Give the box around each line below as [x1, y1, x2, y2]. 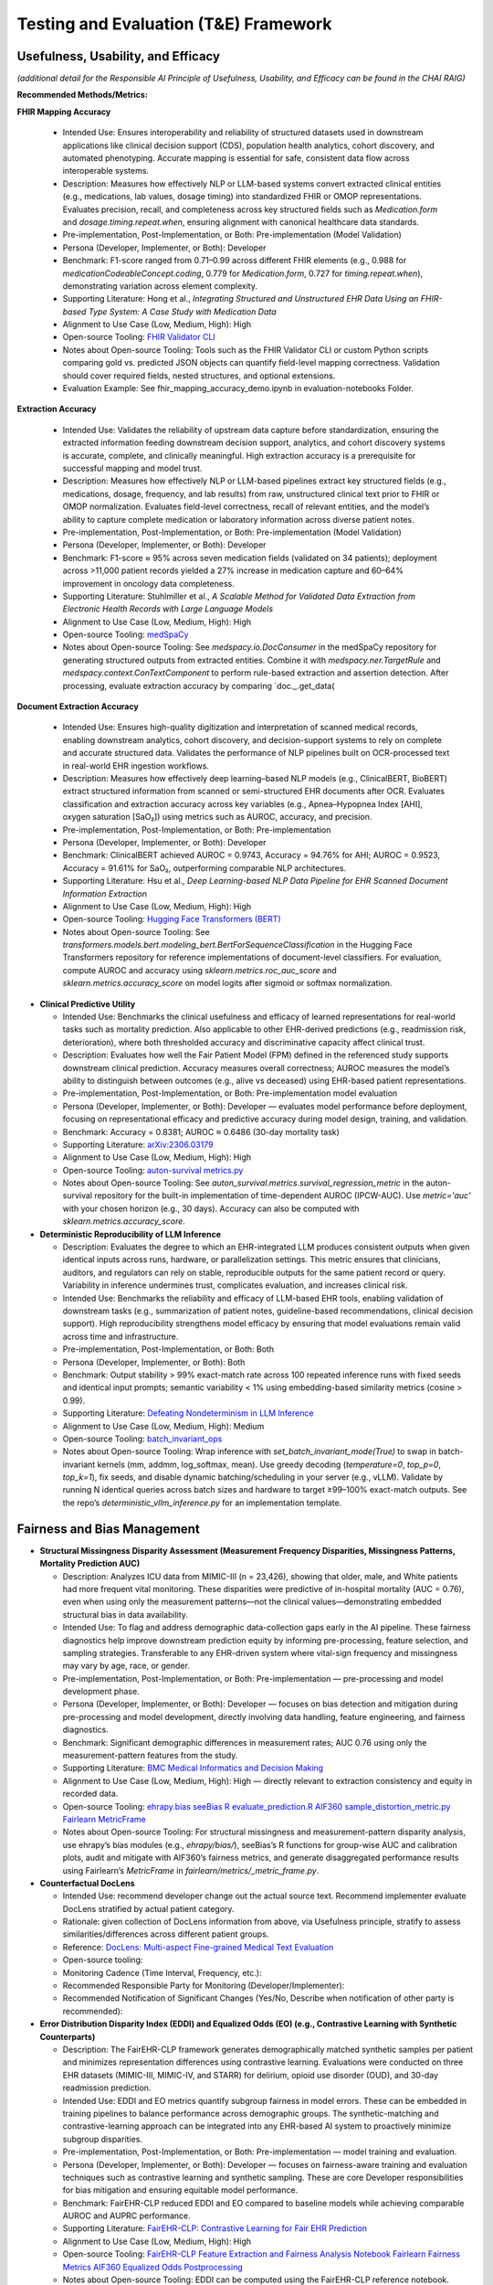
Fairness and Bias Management [16, 1521, 200, 1536]
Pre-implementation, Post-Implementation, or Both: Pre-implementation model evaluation [62, 1088, 398, 1099]
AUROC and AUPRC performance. [62, 2210, 191, 2221]
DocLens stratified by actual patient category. [62, 1903, 235, 1914]
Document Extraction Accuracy [16, 701, 139, 712]
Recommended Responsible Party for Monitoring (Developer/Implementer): [62, 1980, 345, 1992]
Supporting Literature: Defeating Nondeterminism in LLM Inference [62, 1408, 314, 1419]
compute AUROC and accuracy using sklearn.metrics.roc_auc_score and [62, 964, 337, 975]
